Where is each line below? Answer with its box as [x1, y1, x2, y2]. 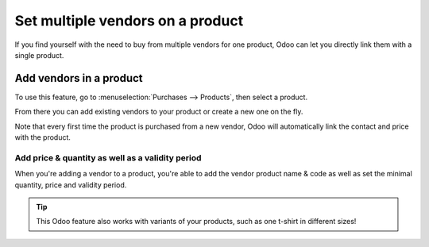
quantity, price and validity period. [14, 179, 127, 190]
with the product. [14, 133, 71, 142]
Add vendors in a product [14, 71, 143, 85]
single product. [14, 50, 64, 60]
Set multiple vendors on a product [14, 12, 244, 29]
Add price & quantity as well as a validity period [14, 152, 202, 163]
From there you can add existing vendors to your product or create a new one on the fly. [14, 107, 303, 117]
